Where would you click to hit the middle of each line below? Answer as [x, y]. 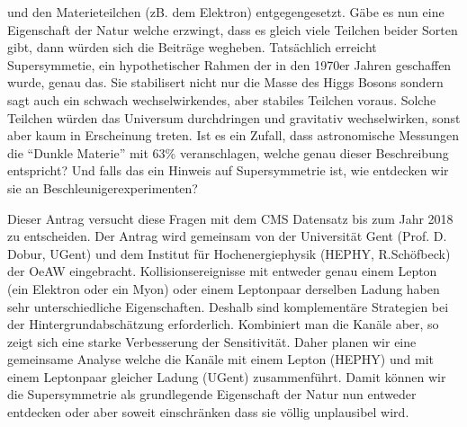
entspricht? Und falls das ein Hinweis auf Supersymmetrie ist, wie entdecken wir [228, 170]
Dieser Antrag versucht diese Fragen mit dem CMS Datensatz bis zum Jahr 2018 [230, 218]
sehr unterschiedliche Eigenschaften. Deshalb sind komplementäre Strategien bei [228, 306]
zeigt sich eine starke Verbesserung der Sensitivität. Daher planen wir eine [212, 341]
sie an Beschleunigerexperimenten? [103, 187]
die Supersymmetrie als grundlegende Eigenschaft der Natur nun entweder [212, 394]
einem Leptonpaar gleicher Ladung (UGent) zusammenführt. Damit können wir [227, 376]
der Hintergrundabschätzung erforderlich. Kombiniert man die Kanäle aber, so [223, 324]
